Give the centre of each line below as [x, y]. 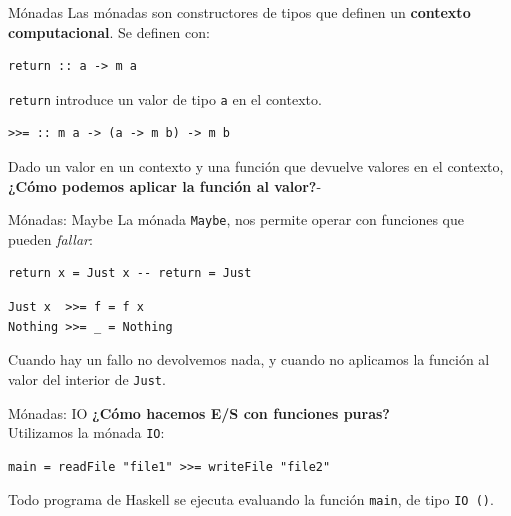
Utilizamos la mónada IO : [86, 432]
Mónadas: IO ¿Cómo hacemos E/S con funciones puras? [199, 412]
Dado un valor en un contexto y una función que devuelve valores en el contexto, [256, 166]
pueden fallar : [50, 238]
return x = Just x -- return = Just [130, 273]
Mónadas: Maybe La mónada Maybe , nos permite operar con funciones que [236, 219]
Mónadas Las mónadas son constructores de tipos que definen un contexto [239, 12]
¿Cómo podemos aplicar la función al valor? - [165, 185]
